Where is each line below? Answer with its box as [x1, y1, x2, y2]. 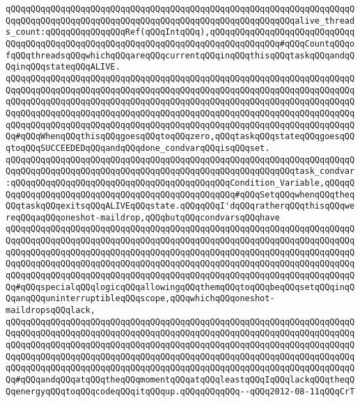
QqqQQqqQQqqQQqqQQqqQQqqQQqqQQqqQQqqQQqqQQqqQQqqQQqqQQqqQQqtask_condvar [6, 166, 355, 177]
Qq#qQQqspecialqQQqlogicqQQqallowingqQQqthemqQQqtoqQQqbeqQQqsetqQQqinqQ [6, 282, 355, 292]
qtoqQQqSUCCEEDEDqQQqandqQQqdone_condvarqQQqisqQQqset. [6, 143, 270, 153]
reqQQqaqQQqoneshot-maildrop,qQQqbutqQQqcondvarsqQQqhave [6, 212, 280, 223]
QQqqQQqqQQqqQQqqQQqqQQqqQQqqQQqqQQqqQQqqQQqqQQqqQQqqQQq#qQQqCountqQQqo [6, 38, 355, 49]
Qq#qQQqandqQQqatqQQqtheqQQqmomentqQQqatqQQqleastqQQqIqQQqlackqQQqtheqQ [6, 375, 355, 385]
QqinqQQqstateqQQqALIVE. [6, 62, 120, 72]
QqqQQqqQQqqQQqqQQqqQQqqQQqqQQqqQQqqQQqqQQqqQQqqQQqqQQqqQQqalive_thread [6, 15, 355, 26]
